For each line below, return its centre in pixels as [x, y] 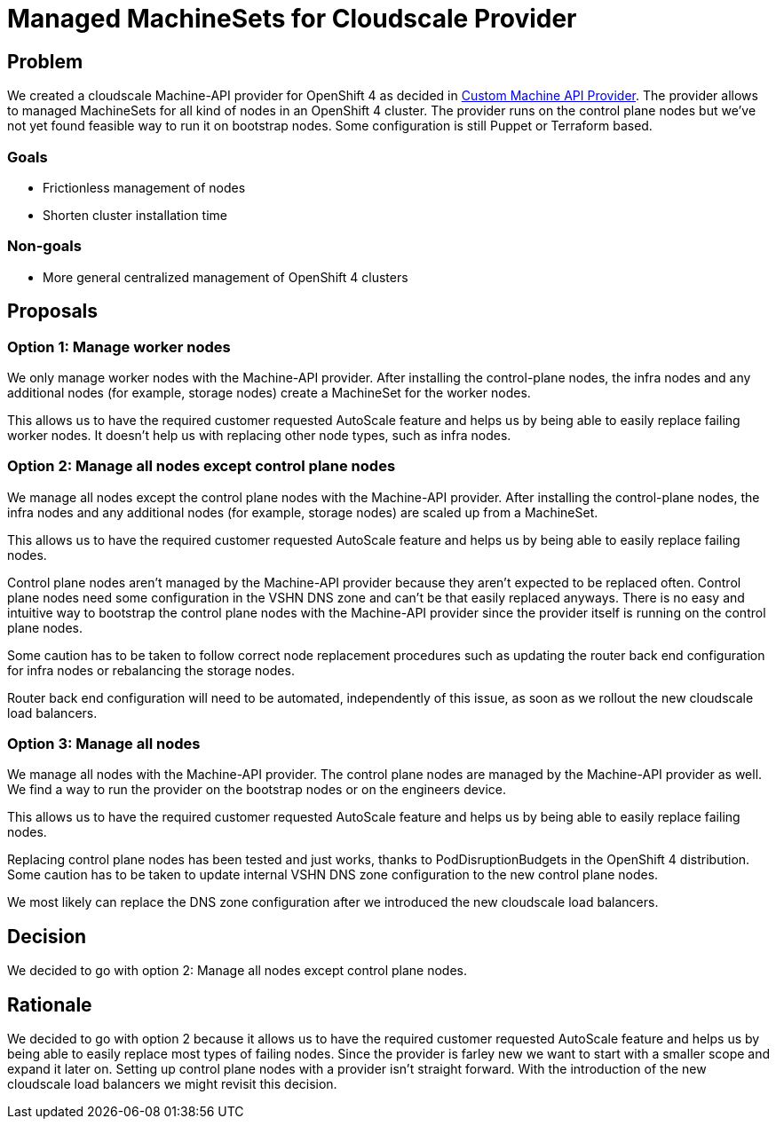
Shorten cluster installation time [135, 215]
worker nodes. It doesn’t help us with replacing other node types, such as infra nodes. [259, 435]
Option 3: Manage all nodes [104, 744]
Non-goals [44, 246]
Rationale [50, 1004]
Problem [45, 61]
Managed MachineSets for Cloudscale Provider [292, 19]
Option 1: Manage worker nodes [119, 346]
